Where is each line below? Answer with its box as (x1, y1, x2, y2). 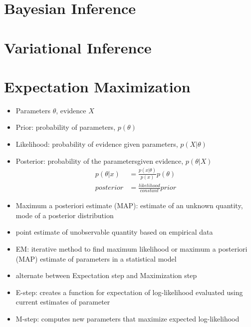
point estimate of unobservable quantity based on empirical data (15, 227, 213, 237)
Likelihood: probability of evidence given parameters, (15, 139, 178, 149)
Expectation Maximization (4, 76, 191, 96)
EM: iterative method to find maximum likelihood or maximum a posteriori (15, 244, 248, 254)
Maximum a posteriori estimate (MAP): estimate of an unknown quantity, (15, 200, 243, 211)
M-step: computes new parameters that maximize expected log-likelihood (15, 314, 240, 324)
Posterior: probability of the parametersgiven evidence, (15, 155, 184, 166)
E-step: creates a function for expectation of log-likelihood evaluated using (15, 287, 243, 297)
